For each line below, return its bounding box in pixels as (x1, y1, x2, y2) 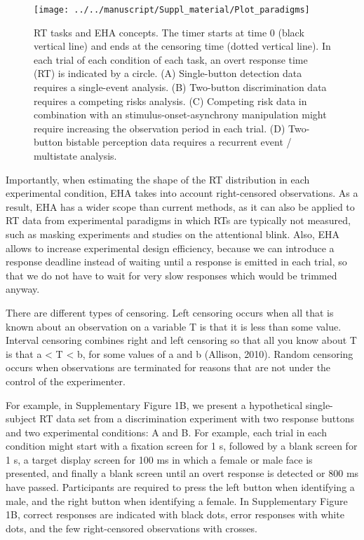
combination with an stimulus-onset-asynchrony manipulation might (34, 107, 327, 122)
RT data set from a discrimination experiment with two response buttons (39, 411, 355, 426)
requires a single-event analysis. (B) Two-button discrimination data (34, 80, 327, 95)
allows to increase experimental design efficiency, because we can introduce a (6, 240, 335, 255)
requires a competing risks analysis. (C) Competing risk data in (34, 93, 307, 108)
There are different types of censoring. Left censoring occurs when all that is (6, 305, 334, 319)
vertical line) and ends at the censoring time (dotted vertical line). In (34, 39, 331, 53)
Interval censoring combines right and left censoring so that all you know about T (6, 333, 357, 347)
